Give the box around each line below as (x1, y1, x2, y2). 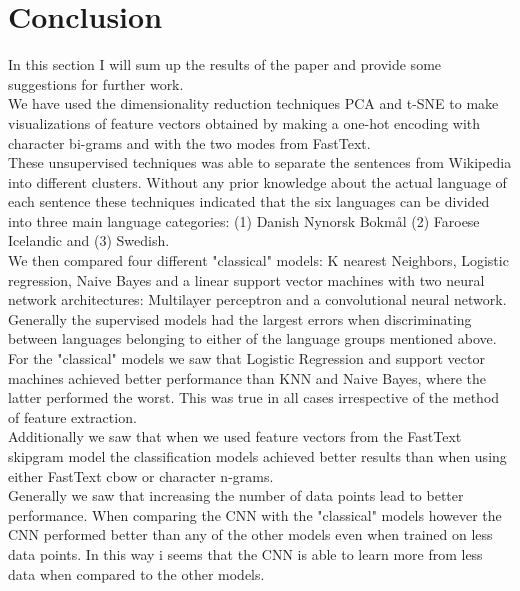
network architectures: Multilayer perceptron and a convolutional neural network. (8, 289, 507, 310)
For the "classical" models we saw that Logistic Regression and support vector (8, 348, 485, 369)
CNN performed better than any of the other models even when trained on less (8, 524, 493, 545)
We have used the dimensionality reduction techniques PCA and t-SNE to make (8, 93, 499, 114)
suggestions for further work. (8, 73, 184, 94)
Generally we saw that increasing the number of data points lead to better (8, 485, 464, 506)
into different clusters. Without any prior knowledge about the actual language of (8, 171, 507, 192)
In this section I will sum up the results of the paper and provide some (8, 54, 442, 75)
